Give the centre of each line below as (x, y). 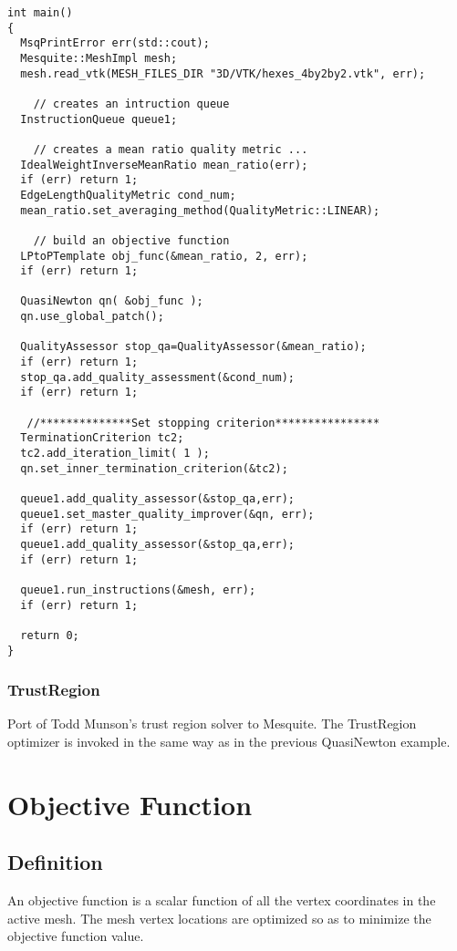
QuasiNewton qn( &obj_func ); (112, 301)
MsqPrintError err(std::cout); (115, 43)
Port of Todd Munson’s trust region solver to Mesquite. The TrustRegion (212, 724)
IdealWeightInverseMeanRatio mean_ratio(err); (164, 165)
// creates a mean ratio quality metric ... (171, 149)
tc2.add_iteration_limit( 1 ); (115, 454)
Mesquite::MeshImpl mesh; (99, 58)
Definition (55, 862)
